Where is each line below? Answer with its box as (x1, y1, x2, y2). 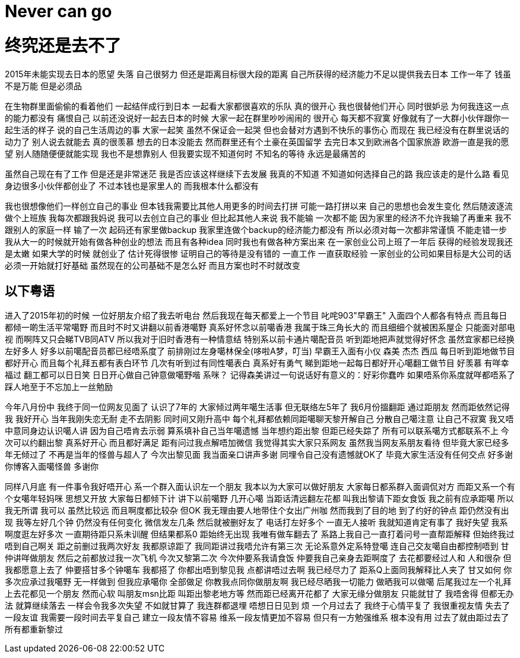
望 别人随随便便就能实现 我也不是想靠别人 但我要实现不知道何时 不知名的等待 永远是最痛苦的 (5, 148, 366, 159)
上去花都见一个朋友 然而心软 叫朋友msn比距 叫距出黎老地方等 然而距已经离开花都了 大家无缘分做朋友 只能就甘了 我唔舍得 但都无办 (5, 588, 514, 599)
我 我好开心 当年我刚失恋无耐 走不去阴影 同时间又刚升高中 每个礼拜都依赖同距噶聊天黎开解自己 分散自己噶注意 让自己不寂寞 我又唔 (5, 414, 514, 424)
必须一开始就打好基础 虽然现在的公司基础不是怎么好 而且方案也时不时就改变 (5, 260, 300, 270)
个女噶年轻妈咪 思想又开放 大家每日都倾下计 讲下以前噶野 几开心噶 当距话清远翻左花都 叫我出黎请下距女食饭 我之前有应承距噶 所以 (5, 493, 514, 504)
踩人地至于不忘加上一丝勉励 (5, 382, 113, 392)
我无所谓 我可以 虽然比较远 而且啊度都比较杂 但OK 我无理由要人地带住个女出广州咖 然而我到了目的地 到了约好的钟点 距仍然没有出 (5, 505, 509, 516)
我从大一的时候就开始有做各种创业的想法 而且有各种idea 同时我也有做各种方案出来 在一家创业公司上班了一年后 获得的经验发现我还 (5, 236, 513, 247)
